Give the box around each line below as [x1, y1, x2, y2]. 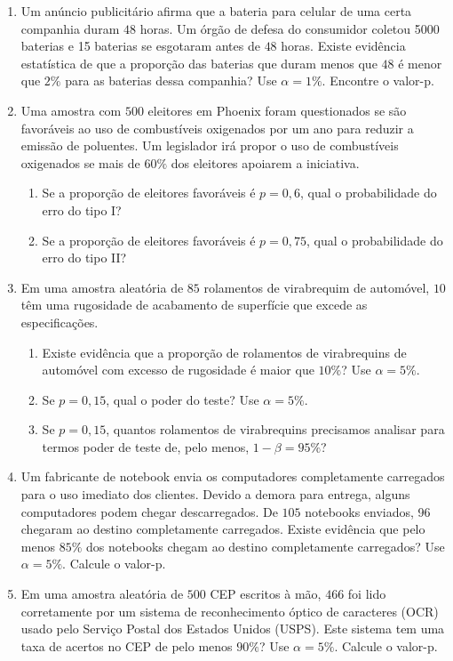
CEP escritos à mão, [210, 584, 322, 603]
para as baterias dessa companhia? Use [65, 71, 277, 90]
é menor [398, 53, 442, 72]
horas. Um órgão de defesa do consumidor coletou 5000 [139, 19, 440, 37]
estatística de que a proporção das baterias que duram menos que [20, 53, 377, 72]
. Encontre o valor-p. [322, 71, 434, 90]
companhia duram [20, 19, 120, 37]
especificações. [20, 312, 99, 331]
